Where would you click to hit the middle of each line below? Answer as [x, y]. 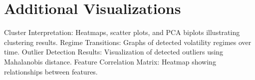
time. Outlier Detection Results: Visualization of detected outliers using [114, 52]
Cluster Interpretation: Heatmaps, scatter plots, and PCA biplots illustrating [122, 32]
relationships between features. [51, 71]
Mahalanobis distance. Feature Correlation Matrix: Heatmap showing [110, 61]
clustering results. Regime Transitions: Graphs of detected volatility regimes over [128, 42]
